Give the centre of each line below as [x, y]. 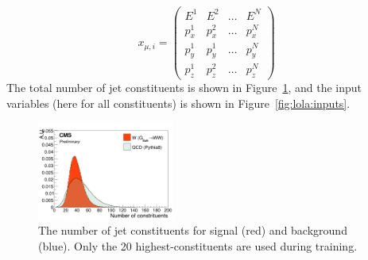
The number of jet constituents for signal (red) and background [193, 229]
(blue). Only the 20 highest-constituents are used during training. [198, 245]
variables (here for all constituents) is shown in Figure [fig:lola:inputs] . [178, 103]
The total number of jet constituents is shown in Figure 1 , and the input [184, 88]
